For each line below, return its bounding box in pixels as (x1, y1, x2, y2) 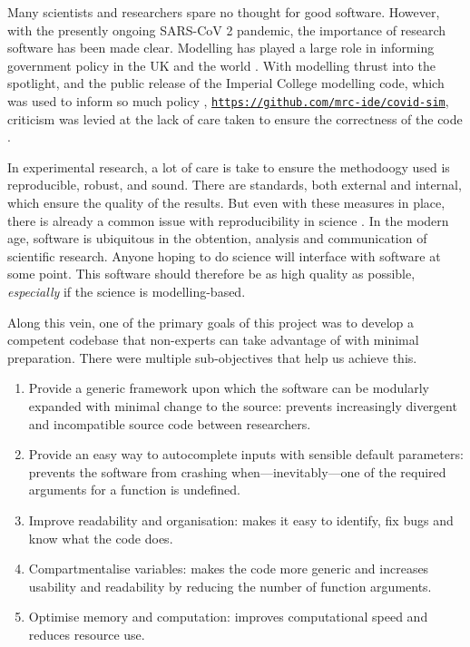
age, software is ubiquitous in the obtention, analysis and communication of (7, 229, 427, 248)
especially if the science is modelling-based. (7, 281, 246, 300)
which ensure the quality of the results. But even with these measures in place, (7, 193, 446, 211)
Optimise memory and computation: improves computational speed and (28, 607, 428, 626)
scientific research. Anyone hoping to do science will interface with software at (7, 246, 441, 265)
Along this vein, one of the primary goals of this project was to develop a (7, 312, 415, 331)
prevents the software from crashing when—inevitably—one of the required (28, 462, 446, 481)
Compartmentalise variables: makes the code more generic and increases (28, 559, 429, 578)
